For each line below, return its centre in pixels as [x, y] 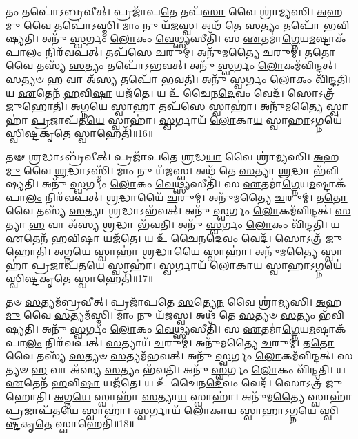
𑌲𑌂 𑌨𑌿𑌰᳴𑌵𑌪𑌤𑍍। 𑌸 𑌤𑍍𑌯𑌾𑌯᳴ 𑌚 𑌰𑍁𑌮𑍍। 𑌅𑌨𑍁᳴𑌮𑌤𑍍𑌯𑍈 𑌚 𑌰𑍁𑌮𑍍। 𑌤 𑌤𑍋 [180, 342]
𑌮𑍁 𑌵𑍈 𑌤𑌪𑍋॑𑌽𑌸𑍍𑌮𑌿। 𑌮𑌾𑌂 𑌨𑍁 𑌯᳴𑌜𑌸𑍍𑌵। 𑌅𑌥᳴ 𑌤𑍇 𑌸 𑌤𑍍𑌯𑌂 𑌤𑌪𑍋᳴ [163, 25]
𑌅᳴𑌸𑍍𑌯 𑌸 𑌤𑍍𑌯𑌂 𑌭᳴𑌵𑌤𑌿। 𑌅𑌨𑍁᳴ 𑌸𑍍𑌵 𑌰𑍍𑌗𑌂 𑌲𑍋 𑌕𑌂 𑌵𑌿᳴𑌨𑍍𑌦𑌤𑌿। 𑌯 [208, 369]
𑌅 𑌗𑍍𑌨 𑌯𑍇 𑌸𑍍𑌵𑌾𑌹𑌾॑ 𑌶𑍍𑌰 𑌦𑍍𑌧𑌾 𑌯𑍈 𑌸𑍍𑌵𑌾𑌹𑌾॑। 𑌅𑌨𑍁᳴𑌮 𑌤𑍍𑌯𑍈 [186, 251]
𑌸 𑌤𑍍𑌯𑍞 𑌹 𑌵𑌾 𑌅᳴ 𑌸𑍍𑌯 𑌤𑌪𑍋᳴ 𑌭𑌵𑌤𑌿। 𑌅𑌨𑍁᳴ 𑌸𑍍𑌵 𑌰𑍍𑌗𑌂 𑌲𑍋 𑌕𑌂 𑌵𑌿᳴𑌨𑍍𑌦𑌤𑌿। [179, 78]
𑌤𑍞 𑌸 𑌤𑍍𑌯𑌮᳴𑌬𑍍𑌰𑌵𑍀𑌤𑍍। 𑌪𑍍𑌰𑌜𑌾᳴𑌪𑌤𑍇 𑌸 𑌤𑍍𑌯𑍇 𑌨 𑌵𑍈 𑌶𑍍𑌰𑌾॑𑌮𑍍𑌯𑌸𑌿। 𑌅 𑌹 [174, 301]
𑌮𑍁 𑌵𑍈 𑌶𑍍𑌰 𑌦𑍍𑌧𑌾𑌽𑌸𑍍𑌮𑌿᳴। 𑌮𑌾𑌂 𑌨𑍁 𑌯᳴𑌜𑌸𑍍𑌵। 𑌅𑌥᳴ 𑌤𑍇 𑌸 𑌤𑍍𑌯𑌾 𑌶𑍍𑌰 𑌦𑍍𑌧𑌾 [158, 170]
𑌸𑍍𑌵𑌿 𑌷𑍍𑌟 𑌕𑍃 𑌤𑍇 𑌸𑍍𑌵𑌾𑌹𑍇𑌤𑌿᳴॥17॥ [80, 278]
